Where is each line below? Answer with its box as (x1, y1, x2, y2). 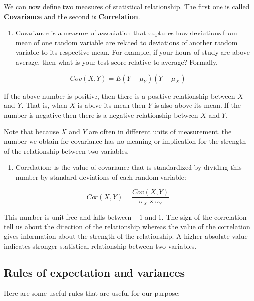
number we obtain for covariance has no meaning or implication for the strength (4, 135, 246, 146)
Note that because (4, 126, 59, 136)
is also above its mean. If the (154, 100, 241, 110)
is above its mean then (77, 100, 146, 110)
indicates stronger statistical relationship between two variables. (4, 240, 197, 251)
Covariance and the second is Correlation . (4, 11, 140, 21)
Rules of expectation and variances (4, 265, 185, 280)
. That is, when (21, 100, 67, 110)
